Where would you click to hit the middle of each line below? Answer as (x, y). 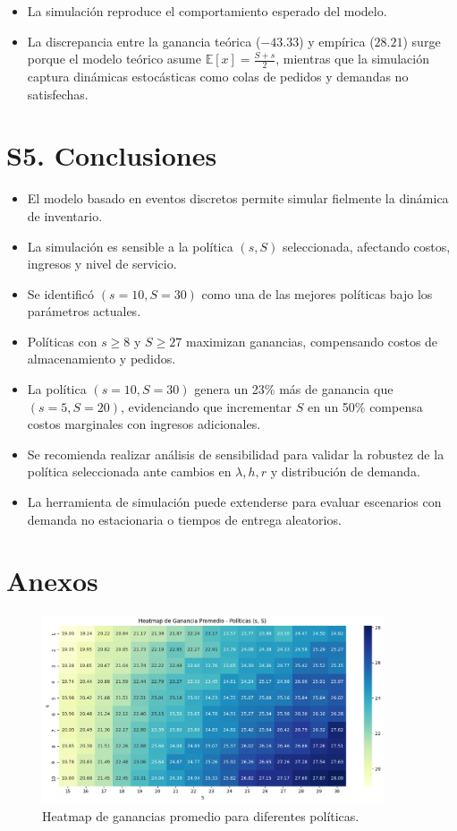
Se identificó (61, 293)
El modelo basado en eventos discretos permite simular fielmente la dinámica (238, 198)
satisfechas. (58, 94)
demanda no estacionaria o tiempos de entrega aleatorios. (184, 519)
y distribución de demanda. (345, 471)
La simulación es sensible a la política (130, 246)
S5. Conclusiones (112, 155)
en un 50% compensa (365, 406)
